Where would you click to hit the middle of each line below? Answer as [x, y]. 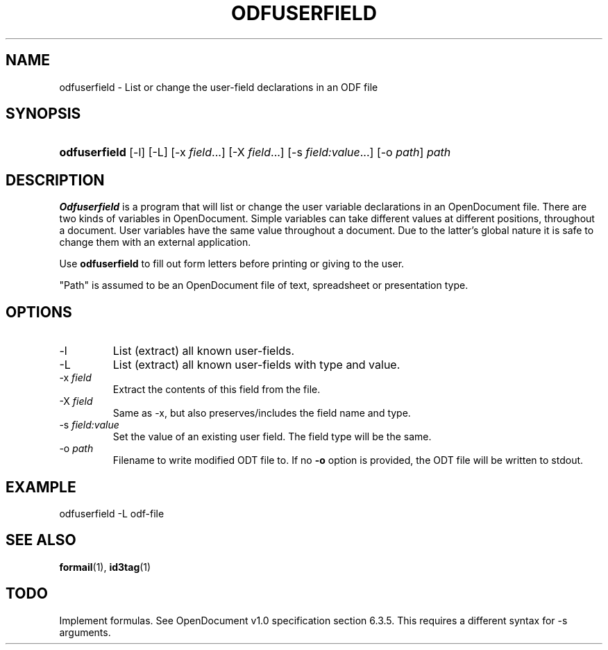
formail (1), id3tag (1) [105, 567]
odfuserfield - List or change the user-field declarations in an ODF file [219, 87]
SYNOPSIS [43, 114]
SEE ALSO [41, 540]
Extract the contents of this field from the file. [217, 390]
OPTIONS [39, 312]
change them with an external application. [155, 242]
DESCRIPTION [55, 180]
